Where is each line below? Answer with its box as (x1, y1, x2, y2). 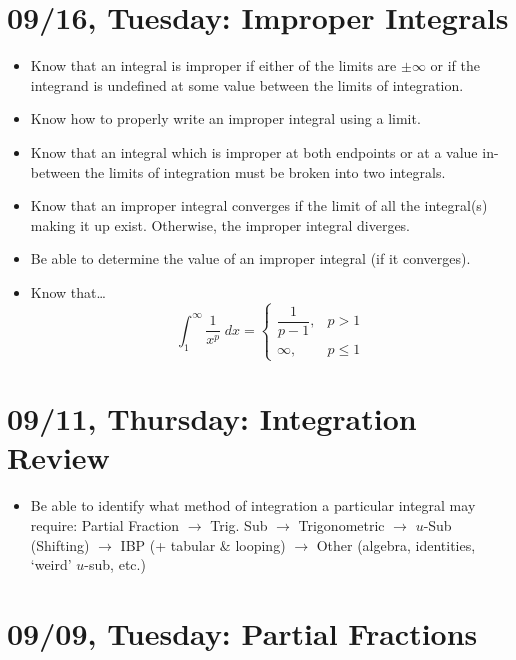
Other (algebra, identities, (316, 534, 476, 555)
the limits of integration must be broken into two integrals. (84, 161, 446, 182)
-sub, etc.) (84, 554, 146, 575)
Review (7, 437, 110, 478)
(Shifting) (30, 534, 90, 555)
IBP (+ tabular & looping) (120, 534, 286, 555)
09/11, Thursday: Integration (7, 398, 417, 439)
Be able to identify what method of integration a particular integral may (30, 495, 476, 516)
